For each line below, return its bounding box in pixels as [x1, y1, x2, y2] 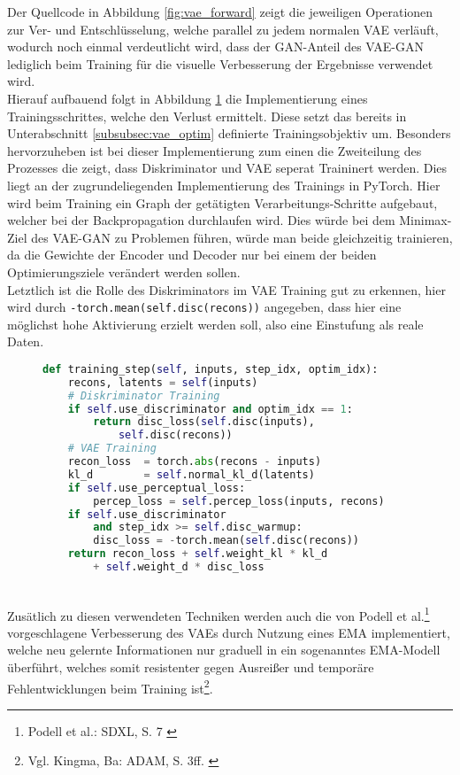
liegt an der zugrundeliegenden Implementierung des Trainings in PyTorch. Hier [7, 175, 441, 194]
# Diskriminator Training [67, 389, 220, 402]
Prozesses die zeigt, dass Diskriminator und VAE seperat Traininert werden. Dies [7, 159, 448, 177]
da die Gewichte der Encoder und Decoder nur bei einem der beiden [7, 245, 377, 264]
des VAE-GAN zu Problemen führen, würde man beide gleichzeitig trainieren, [31, 228, 453, 246]
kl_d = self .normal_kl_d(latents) [67, 468, 315, 481]
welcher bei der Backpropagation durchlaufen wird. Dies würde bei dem [7, 211, 395, 229]
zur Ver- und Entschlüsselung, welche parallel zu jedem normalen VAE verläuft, [7, 19, 439, 38]
